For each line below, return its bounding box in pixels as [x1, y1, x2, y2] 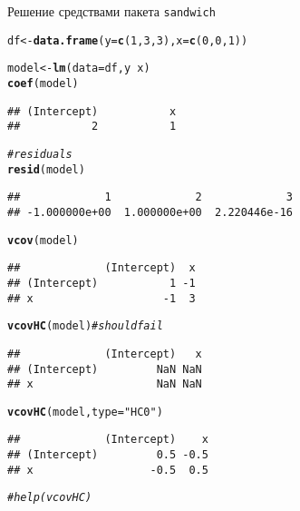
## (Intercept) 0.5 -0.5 [7, 448, 208, 462]
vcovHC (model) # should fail [7, 319, 163, 333]
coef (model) [7, 76, 79, 90]
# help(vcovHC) [7, 491, 92, 505]
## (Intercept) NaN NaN [7, 362, 202, 376]
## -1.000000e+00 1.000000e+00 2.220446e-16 [7, 205, 293, 219]
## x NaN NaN [7, 378, 202, 391]
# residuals [7, 147, 73, 161]
